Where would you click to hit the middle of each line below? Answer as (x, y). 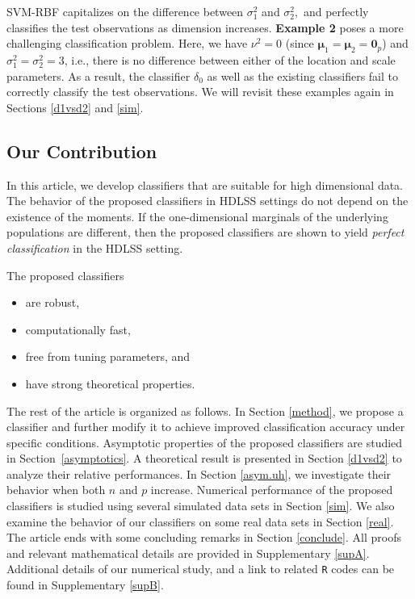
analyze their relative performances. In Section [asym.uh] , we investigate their (199, 473)
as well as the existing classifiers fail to (302, 75)
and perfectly (336, 11)
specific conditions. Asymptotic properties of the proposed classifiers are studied (205, 442)
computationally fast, (78, 329)
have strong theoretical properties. (110, 383)
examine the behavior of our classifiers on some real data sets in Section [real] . (200, 521)
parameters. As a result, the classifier (99, 75)
